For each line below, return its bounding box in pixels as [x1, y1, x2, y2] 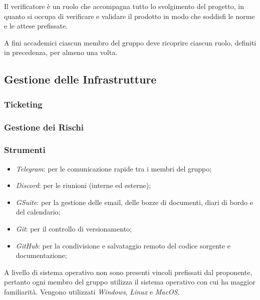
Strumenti [4, 143, 46, 156]
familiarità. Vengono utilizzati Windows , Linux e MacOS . [4, 286, 180, 296]
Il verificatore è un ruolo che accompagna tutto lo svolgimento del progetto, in [4, 1, 244, 11]
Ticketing [4, 97, 43, 110]
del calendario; [16, 206, 61, 217]
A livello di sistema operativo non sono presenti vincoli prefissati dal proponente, [4, 266, 252, 277]
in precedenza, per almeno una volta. [4, 47, 118, 57]
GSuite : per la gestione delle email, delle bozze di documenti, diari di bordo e [16, 196, 253, 207]
